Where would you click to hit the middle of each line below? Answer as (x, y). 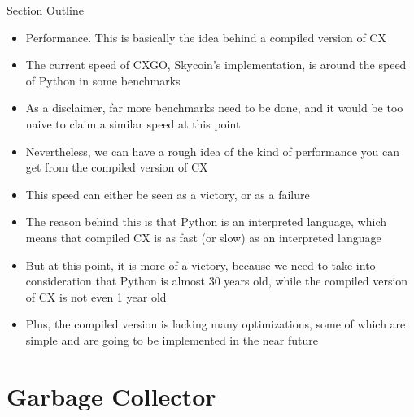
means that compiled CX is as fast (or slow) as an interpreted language (203, 237)
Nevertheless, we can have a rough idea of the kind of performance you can (212, 151)
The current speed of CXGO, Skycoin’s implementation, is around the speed (216, 65)
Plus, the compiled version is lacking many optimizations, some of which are (216, 324)
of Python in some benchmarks (103, 80)
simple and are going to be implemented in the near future (172, 339)
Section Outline (45, 10)
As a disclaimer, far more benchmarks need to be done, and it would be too (214, 108)
